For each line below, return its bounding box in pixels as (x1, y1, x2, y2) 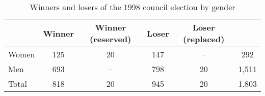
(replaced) (182, 33, 225, 45)
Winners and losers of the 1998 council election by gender (30, 1, 235, 13)
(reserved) (89, 33, 131, 45)
